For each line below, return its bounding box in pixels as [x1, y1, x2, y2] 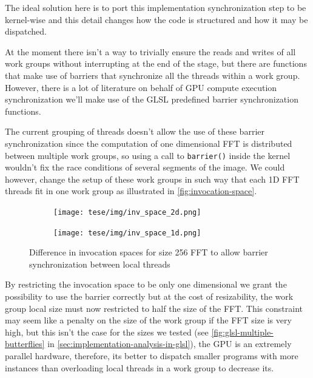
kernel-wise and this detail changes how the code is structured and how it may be [5, 13, 308, 25]
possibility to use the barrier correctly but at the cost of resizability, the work [5, 290, 294, 303]
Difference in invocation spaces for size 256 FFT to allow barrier [29, 246, 268, 258]
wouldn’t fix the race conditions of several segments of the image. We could [5, 161, 285, 174]
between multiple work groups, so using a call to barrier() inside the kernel [5, 149, 291, 161]
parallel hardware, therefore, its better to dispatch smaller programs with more [5, 349, 298, 362]
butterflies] [5, 337, 45, 350]
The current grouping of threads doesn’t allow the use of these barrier [5, 125, 264, 138]
